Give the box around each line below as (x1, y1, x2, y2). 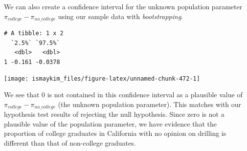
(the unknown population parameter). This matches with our (58, 99, 242, 109)
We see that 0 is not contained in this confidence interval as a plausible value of (4, 89, 243, 100)
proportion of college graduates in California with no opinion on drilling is (4, 128, 226, 138)
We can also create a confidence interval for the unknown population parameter (4, 1, 243, 11)
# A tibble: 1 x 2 (4, 30, 64, 37)
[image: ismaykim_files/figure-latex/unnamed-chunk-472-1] (4, 75, 200, 83)
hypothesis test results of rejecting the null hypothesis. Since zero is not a (4, 109, 225, 119)
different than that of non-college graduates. (4, 137, 136, 148)
